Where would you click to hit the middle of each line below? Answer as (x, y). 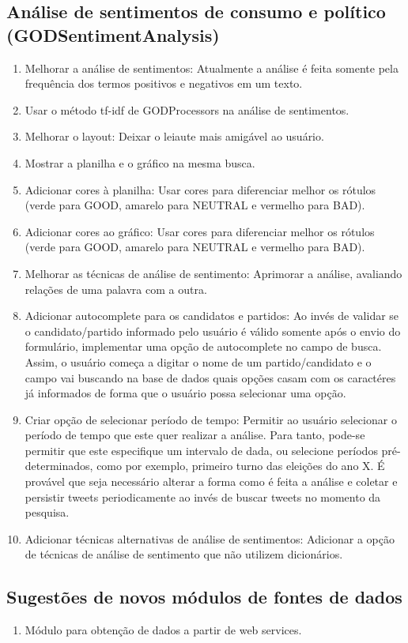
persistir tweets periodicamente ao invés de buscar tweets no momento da (203, 496)
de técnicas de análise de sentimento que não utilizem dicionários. (184, 554)
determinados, (59, 466)
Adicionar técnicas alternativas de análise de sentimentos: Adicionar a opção (210, 538)
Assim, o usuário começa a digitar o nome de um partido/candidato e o (198, 361)
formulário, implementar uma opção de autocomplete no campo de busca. (203, 346)
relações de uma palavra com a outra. (116, 289)
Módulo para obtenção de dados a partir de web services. (163, 630)
